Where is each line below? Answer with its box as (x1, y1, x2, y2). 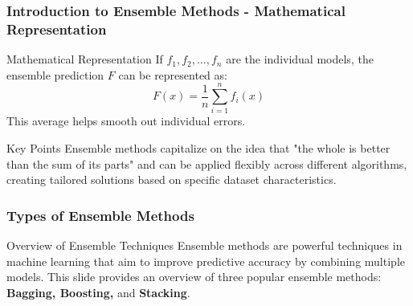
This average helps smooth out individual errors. (6, 112, 246, 129)
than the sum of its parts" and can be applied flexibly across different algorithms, (6, 155, 407, 172)
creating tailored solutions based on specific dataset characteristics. (6, 171, 337, 188)
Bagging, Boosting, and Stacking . (6, 284, 190, 300)
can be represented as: (118, 66, 227, 83)
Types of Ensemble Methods (6, 205, 194, 225)
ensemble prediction (6, 66, 104, 83)
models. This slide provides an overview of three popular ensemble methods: (6, 268, 382, 285)
